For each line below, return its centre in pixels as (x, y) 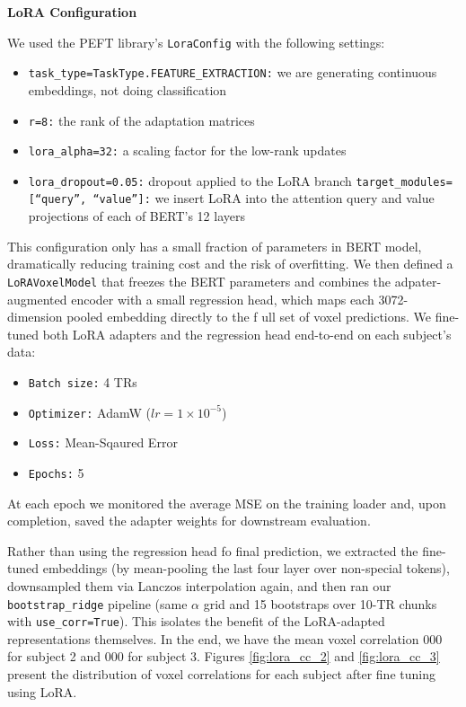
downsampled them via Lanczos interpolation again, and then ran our (199, 585)
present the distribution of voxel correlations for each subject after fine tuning (221, 674)
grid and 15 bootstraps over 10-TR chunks (320, 603)
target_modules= (404, 182)
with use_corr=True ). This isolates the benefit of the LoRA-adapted (196, 621)
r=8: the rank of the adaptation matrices (141, 120)
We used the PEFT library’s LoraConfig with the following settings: (196, 42)
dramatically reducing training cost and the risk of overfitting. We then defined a (230, 264)
